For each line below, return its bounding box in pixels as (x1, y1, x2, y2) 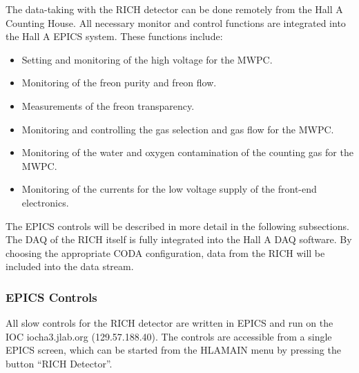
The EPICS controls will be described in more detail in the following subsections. (6, 218, 349, 233)
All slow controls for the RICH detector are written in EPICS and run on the (6, 316, 333, 330)
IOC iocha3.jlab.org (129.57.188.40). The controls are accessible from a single (6, 329, 332, 343)
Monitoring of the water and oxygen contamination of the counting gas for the (21, 145, 353, 160)
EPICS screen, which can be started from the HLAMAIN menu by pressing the (6, 343, 341, 357)
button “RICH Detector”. (6, 356, 113, 370)
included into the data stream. (6, 259, 134, 274)
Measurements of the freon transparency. (21, 98, 195, 113)
